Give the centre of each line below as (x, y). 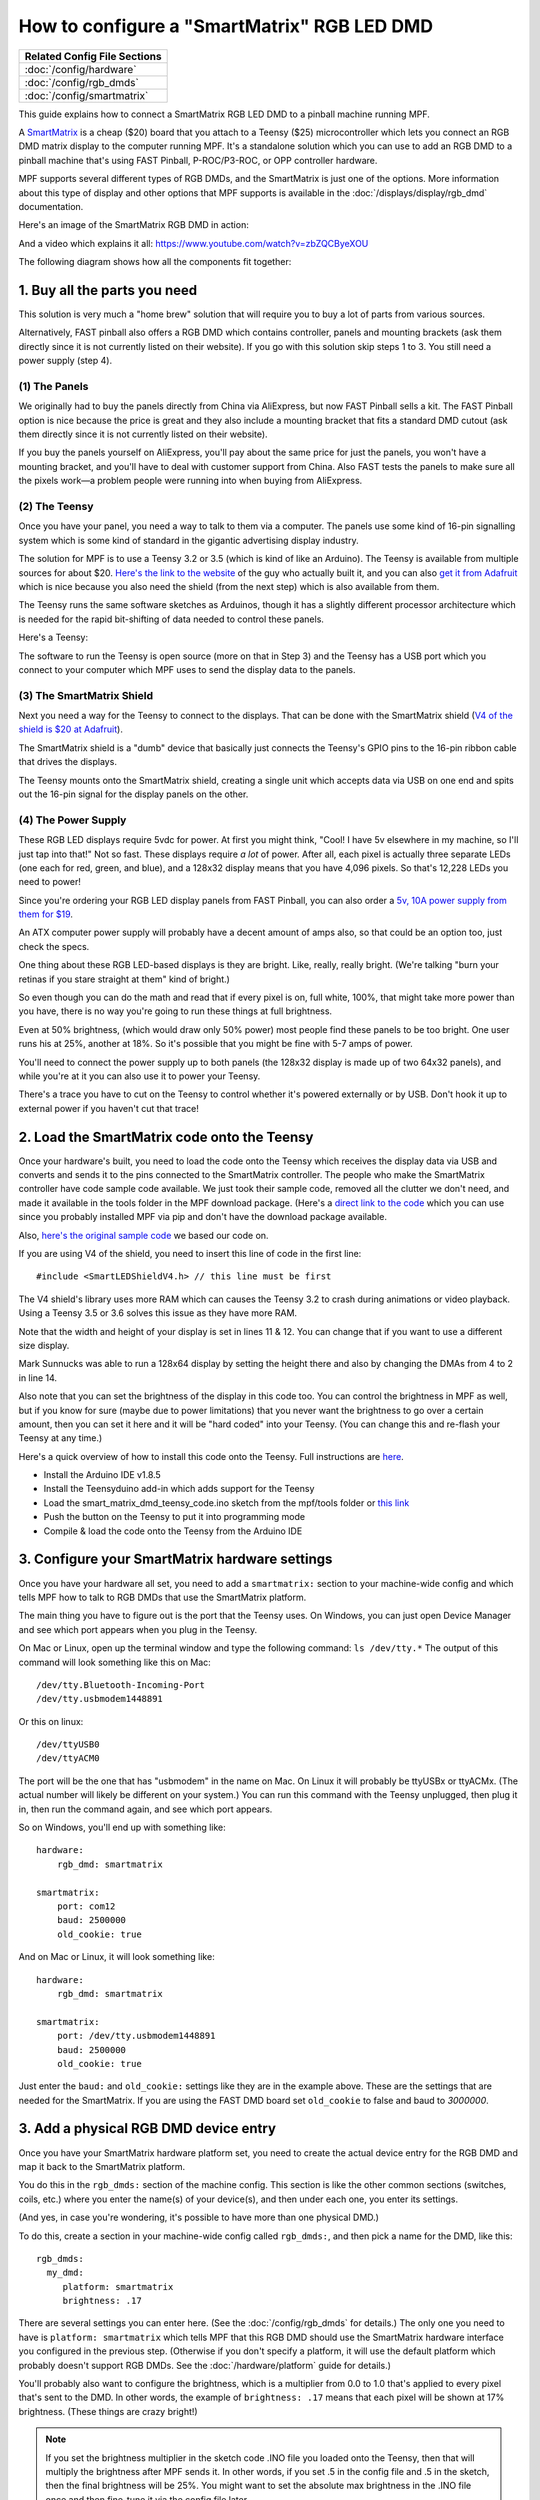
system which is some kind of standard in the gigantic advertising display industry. (188, 540)
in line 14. (38, 1377)
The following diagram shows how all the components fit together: (155, 262)
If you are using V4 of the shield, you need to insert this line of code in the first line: (190, 1254)
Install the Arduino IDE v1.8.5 (102, 1475)
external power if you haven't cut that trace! (108, 1108)
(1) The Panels (53, 386)
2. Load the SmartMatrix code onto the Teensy (166, 1136)
